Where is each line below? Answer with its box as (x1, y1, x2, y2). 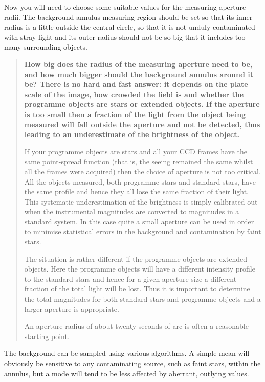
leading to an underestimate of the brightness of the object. (24, 129, 239, 140)
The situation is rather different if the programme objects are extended (24, 253, 248, 264)
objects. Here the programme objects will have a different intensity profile (24, 263, 255, 274)
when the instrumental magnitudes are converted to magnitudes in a (24, 206, 239, 217)
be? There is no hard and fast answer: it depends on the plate (24, 79, 248, 89)
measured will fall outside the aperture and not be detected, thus (24, 119, 260, 129)
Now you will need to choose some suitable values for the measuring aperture (4, 2, 246, 12)
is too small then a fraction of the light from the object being (24, 108, 246, 119)
